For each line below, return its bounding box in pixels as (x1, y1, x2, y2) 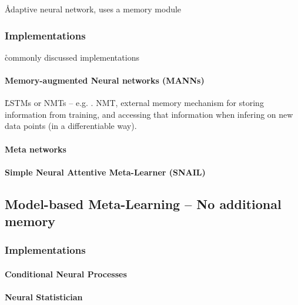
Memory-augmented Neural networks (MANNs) (5, 74, 205, 86)
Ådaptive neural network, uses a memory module (5, 3, 182, 15)
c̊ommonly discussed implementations (5, 51, 139, 63)
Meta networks (5, 142, 66, 155)
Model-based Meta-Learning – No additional (5, 194, 282, 213)
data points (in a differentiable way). (5, 120, 137, 132)
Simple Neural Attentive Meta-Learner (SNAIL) (5, 165, 206, 178)
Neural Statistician (5, 291, 83, 303)
